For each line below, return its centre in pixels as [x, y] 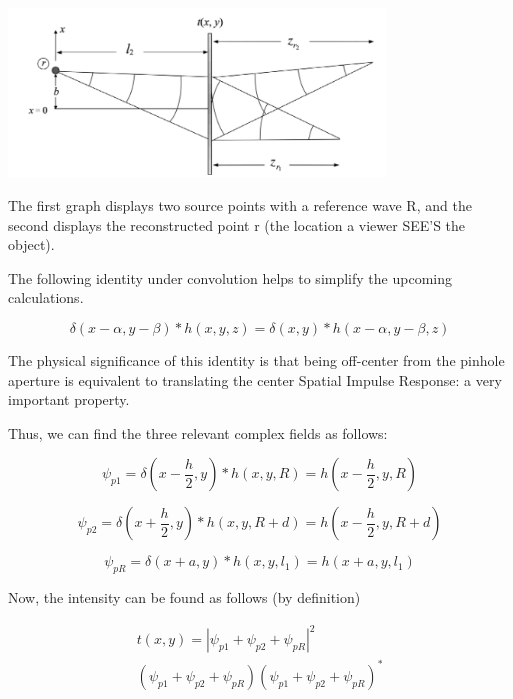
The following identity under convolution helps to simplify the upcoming [230, 277]
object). [31, 244]
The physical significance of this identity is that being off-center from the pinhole [256, 360]
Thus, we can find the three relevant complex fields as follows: [198, 432]
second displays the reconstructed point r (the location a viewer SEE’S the [237, 224]
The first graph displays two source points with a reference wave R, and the [240, 205]
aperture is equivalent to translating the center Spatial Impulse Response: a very [255, 379]
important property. [69, 399]
